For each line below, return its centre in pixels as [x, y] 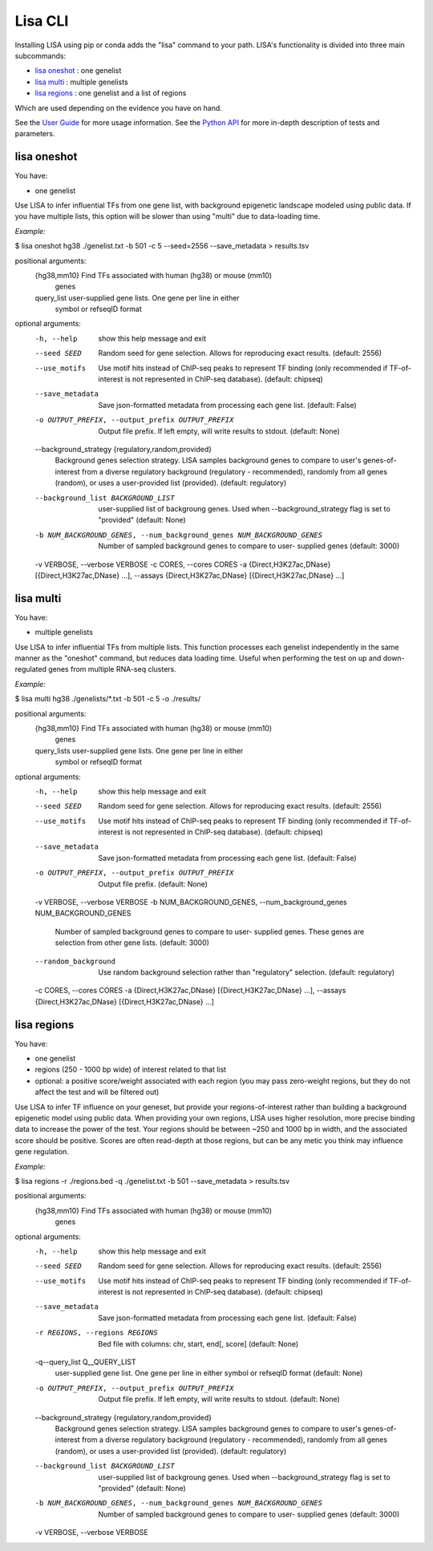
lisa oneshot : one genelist [78, 71]
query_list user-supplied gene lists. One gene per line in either [137, 297]
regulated [31, 669]
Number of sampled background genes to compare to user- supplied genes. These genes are [210, 931]
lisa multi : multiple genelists [81, 82]
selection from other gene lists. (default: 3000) [132, 943]
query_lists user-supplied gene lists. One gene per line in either [139, 750]
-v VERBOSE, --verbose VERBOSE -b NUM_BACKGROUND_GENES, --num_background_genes [191, 903]
